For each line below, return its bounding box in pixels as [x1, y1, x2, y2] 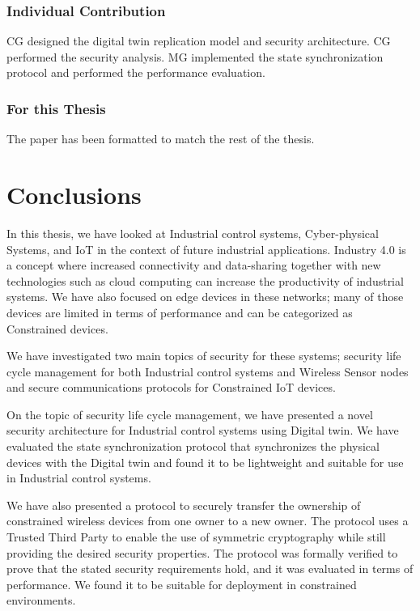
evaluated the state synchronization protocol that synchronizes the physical [6, 438, 380, 455]
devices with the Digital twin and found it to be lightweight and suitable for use [6, 453, 404, 470]
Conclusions [6, 178, 142, 210]
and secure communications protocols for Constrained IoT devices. [6, 379, 336, 396]
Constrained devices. [6, 320, 108, 337]
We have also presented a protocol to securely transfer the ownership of [6, 496, 361, 513]
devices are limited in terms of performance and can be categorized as [6, 303, 353, 320]
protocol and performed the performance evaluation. [6, 64, 265, 81]
